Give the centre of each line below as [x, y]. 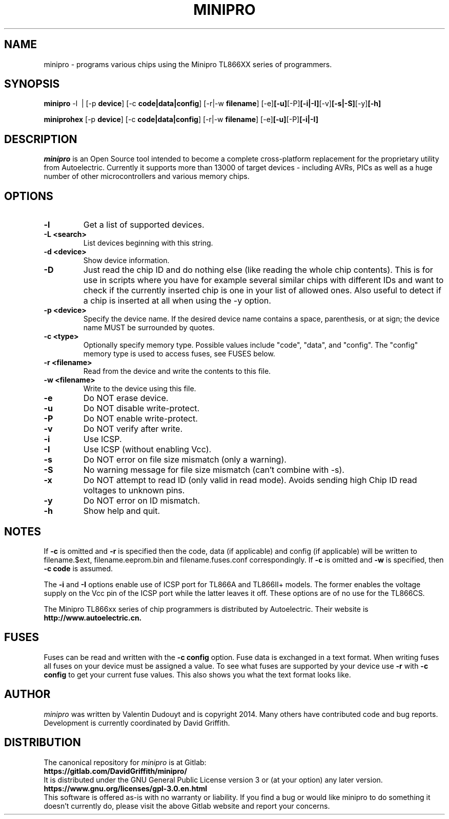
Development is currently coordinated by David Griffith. [137, 723]
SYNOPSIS [32, 84]
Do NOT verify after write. [133, 429]
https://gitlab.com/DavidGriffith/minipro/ [115, 771]
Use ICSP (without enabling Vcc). [147, 450]
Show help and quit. [122, 511]
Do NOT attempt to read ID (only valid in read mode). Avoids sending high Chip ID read [250, 480]
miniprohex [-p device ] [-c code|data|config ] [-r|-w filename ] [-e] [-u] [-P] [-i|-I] [181, 119]
